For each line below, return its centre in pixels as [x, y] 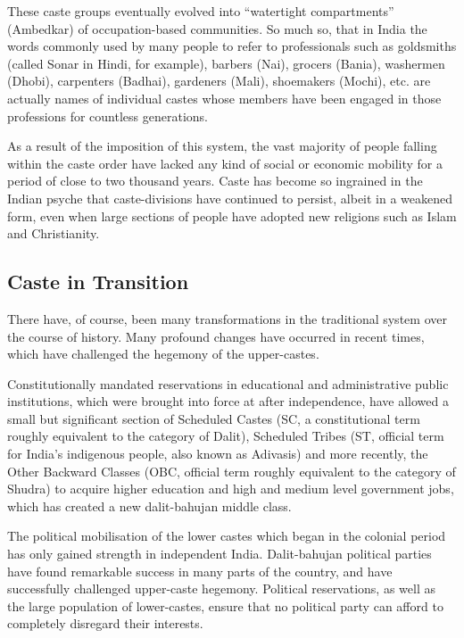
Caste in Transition [98, 282]
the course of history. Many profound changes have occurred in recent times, [216, 336]
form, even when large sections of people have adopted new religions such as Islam [232, 215]
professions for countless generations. [108, 116]
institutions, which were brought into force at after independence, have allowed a [228, 401]
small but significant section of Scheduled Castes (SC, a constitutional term [214, 418]
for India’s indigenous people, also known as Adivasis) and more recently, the [218, 454]
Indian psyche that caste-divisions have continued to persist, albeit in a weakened [230, 198]
